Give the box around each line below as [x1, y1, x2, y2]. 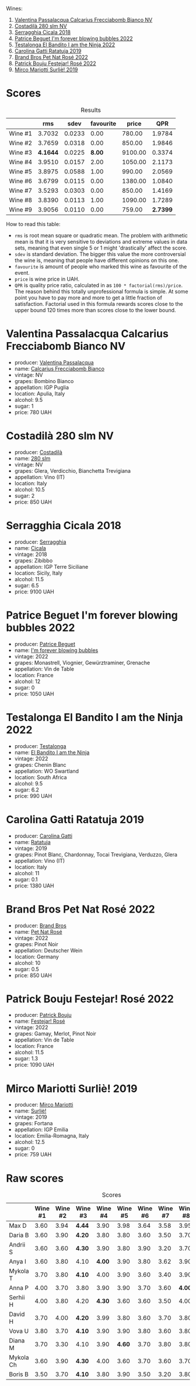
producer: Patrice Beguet [14, 640, 76, 647]
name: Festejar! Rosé [14, 1018, 65, 1025]
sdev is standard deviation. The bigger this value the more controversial [14, 250, 186, 257]
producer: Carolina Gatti [14, 832, 73, 839]
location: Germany [14, 953, 60, 960]
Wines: [6, 5, 23, 12]
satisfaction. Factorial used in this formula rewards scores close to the [14, 300, 183, 307]
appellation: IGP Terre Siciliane [14, 563, 89, 570]
